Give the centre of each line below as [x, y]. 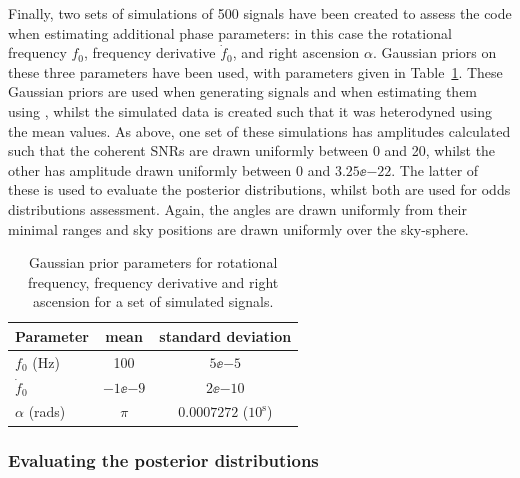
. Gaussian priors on [434, 52]
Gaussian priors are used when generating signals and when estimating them [243, 91]
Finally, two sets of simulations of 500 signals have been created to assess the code [260, 13]
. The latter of [435, 169]
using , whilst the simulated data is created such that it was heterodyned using [250, 110]
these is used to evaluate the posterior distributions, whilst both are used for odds [259, 189]
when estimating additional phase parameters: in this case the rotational [230, 32]
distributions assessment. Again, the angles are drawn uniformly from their [237, 208]
